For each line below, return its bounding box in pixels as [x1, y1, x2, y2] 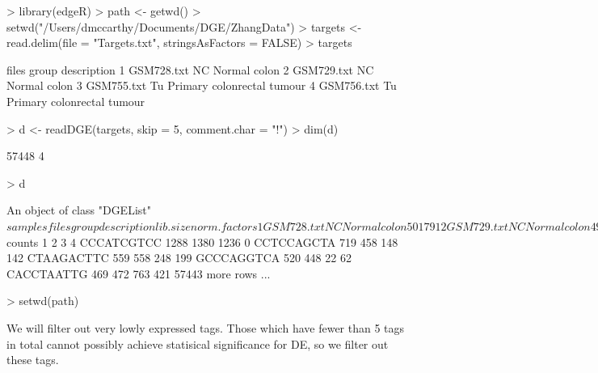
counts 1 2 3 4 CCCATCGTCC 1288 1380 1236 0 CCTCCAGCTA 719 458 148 [6, 233, 398, 250]
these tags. [6, 351, 59, 368]
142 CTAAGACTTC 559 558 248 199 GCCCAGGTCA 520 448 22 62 [6, 249, 352, 266]
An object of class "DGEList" [6, 201, 151, 218]
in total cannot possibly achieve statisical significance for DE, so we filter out [6, 335, 389, 352]
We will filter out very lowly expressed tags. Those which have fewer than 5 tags [6, 319, 405, 336]
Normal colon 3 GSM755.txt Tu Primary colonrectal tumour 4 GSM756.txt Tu [6, 77, 397, 94]
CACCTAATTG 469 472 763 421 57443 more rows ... [6, 265, 271, 282]
